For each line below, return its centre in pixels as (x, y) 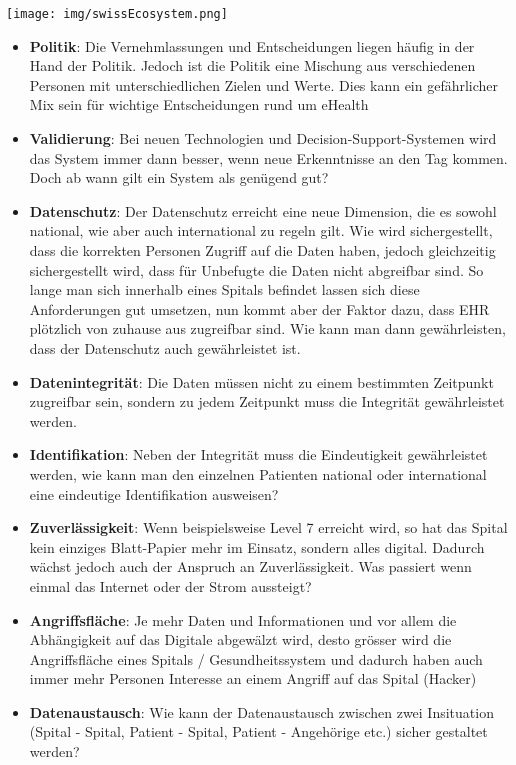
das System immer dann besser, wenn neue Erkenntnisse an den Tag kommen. (268, 157)
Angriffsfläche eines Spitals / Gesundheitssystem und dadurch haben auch (256, 658)
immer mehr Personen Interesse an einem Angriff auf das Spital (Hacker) (253, 678)
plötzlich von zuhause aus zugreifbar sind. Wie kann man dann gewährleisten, (267, 328)
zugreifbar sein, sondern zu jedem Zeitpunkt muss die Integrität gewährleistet (267, 401)
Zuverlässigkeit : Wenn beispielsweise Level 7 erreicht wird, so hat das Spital (268, 527)
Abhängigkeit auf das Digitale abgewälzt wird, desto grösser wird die (240, 639)
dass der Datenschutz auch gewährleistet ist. (165, 347)
